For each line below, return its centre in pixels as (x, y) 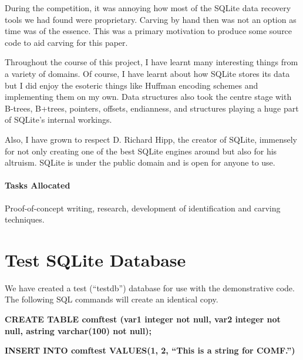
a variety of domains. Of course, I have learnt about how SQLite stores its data (147, 73)
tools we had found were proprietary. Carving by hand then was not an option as (151, 19)
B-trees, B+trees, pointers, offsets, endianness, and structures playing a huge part (152, 108)
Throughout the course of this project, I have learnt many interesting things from (151, 62)
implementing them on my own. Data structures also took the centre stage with (148, 97)
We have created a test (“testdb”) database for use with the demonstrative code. (150, 287)
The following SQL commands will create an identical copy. (112, 299)
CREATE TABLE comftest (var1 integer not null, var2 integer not (143, 319)
